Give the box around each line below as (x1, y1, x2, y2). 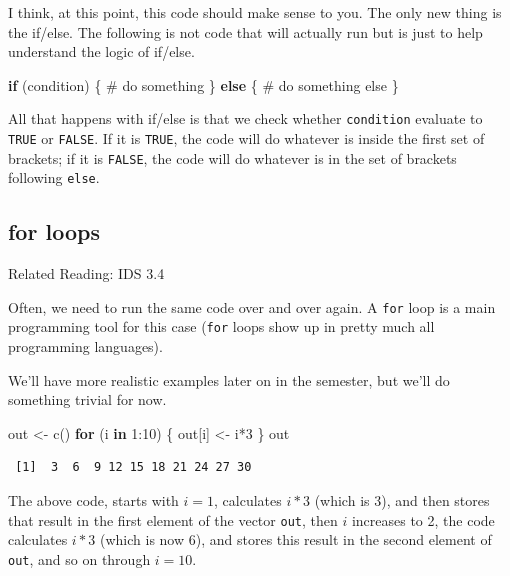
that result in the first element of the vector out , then (8, 509, 338, 530)
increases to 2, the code (351, 509, 495, 530)
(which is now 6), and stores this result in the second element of (100, 529, 492, 550)
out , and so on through (8, 548, 151, 569)
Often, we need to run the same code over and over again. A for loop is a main (8, 296, 496, 317)
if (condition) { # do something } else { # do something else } (8, 74, 399, 95)
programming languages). (8, 336, 163, 357)
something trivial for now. (8, 389, 167, 410)
